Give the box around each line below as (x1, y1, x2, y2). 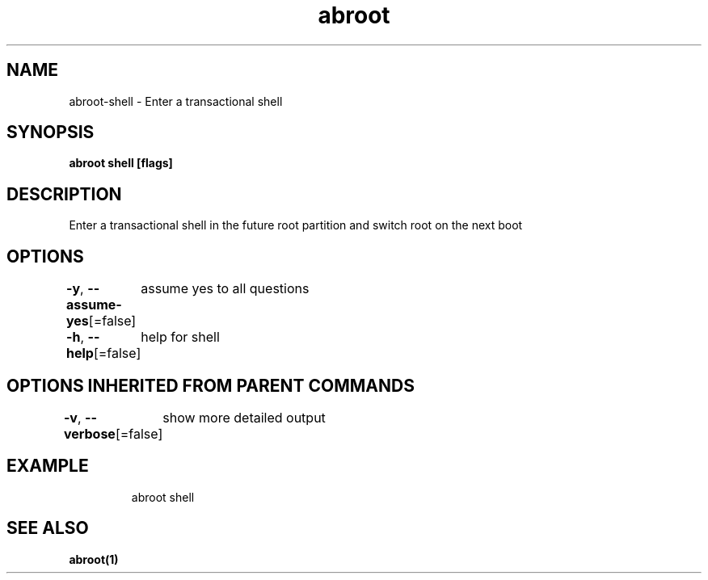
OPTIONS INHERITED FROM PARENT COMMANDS (6, 375, 415, 396)
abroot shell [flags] (69, 156, 173, 170)
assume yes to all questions (141, 280, 310, 297)
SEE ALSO (6, 518, 89, 539)
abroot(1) (69, 552, 119, 566)
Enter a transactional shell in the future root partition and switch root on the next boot (69, 218, 523, 233)
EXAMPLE (6, 456, 89, 477)
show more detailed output (162, 409, 326, 426)
